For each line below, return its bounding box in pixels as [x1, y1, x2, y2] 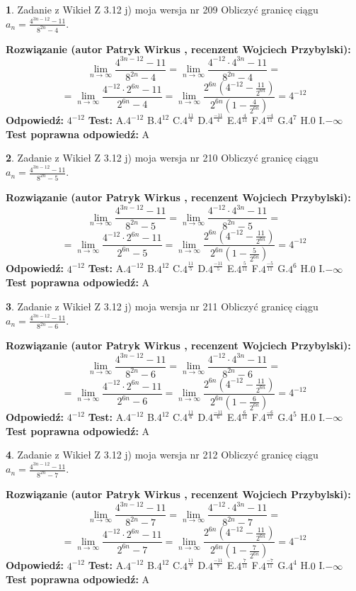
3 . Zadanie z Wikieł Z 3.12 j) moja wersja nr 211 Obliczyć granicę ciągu [6, 298, 318, 313]
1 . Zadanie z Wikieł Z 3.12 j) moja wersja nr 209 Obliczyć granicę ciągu [6, 2, 318, 16]
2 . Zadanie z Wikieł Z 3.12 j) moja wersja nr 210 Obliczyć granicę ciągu [6, 150, 318, 165]
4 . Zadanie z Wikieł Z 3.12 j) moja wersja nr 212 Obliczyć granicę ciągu [6, 447, 318, 462]
